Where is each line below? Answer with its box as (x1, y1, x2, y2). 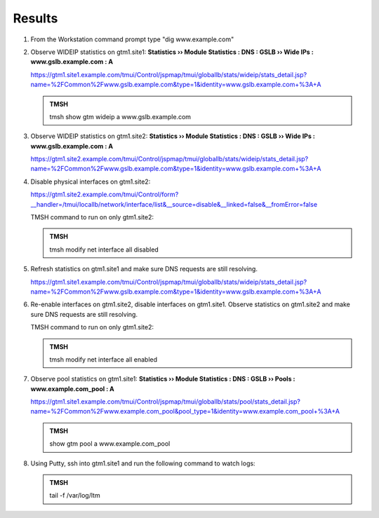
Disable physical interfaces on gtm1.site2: (30, 177, 151, 186)
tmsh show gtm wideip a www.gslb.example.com (49, 112, 192, 121)
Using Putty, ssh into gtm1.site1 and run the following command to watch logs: (30, 459, 255, 468)
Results (13, 11, 58, 26)
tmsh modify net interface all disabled (49, 245, 159, 254)
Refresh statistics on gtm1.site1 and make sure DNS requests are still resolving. (30, 265, 258, 273)
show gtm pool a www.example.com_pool (49, 439, 171, 448)
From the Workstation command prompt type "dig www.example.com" (30, 35, 234, 43)
